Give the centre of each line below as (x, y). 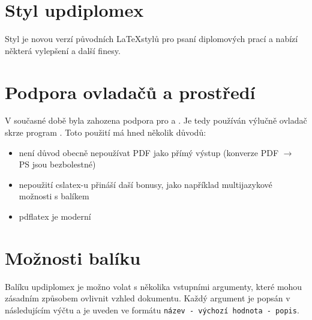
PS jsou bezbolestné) (57, 164)
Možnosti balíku (73, 257)
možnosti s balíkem (54, 196)
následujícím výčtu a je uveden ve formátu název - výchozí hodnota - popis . (152, 309)
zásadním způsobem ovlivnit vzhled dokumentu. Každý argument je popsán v (148, 298)
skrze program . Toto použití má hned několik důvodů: (106, 132)
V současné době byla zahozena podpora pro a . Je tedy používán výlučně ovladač (156, 120)
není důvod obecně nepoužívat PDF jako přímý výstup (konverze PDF (149, 152)
